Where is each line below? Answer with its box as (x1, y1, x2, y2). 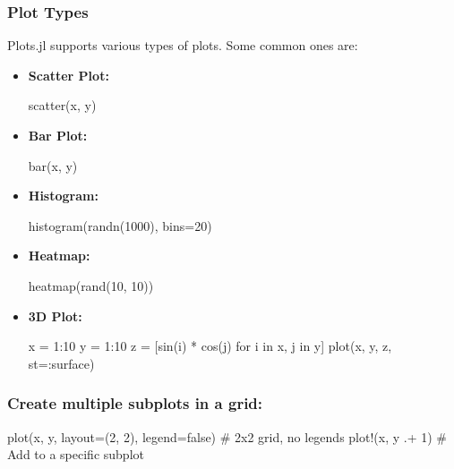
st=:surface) (28, 354, 95, 372)
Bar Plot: (28, 126, 88, 144)
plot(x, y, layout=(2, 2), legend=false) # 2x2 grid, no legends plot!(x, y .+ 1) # (7, 427, 448, 446)
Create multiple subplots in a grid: (7, 392, 263, 414)
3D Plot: (28, 306, 82, 325)
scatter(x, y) (28, 96, 97, 115)
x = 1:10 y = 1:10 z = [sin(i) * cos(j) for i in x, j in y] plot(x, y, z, (28, 337, 392, 355)
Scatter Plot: (28, 65, 109, 84)
